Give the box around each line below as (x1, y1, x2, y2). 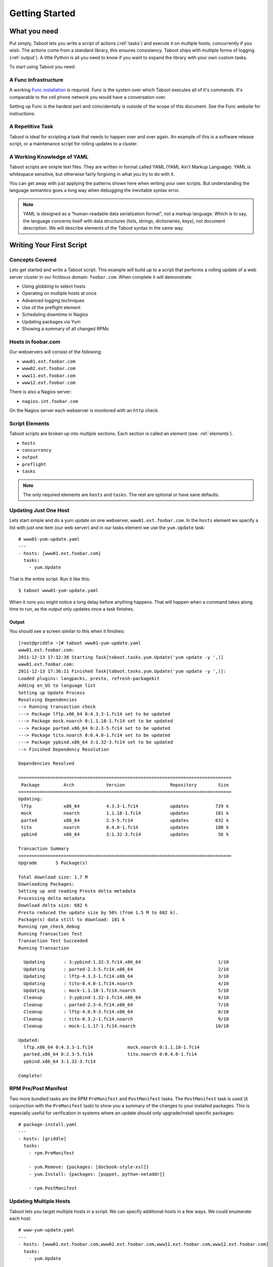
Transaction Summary (18, 846, 69, 851)
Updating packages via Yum (22, 318, 81, 324)
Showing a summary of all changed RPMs (22, 326, 109, 332)
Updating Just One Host (9, 507, 70, 514)
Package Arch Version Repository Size (21, 782, 229, 788)
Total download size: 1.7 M (18, 874, 88, 880)
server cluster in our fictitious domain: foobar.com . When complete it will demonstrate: (9, 274, 193, 280)
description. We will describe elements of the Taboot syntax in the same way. (23, 225, 185, 231)
